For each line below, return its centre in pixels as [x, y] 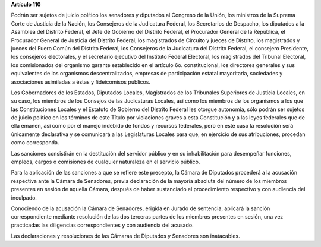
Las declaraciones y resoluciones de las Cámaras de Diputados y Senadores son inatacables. [125, 236]
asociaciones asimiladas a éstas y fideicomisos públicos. [81, 82]
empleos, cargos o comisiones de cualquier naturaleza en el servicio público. [106, 162]
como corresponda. [35, 142]
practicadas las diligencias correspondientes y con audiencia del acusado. [102, 225]
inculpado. [24, 197]
